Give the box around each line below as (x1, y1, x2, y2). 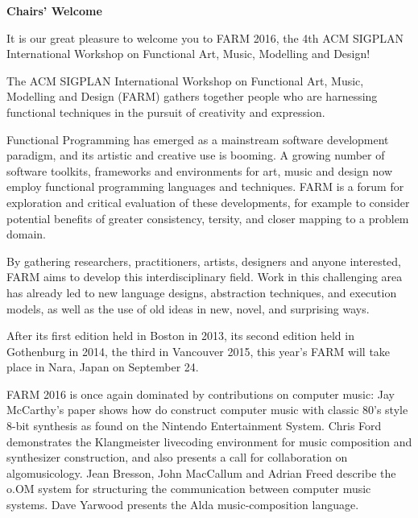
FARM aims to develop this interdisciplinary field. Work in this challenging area (6, 268, 403, 285)
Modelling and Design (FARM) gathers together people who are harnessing (6, 88, 378, 105)
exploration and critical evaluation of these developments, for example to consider (6, 193, 410, 210)
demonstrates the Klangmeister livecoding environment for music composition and (6, 433, 412, 450)
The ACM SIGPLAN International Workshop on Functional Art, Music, (6, 72, 364, 89)
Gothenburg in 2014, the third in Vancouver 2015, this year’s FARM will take (6, 342, 391, 359)
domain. (6, 226, 47, 242)
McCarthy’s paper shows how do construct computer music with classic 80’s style (6, 401, 408, 418)
